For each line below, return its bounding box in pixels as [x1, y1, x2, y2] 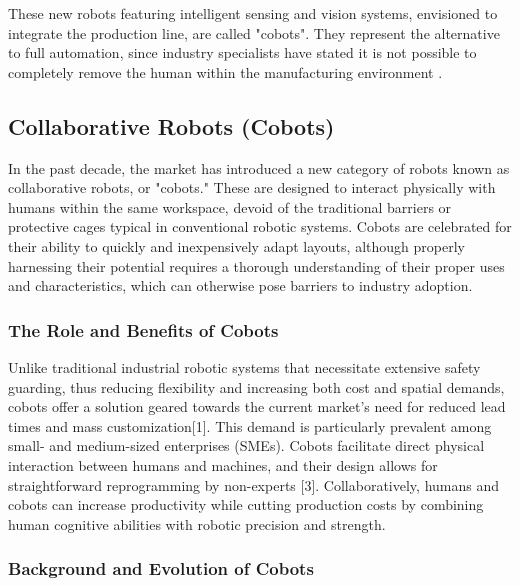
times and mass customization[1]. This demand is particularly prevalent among [8, 415, 492, 436]
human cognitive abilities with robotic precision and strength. [8, 513, 386, 534]
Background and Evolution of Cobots [8, 556, 314, 581]
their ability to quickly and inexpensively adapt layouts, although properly [8, 235, 465, 256]
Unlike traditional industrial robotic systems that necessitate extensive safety [8, 356, 481, 377]
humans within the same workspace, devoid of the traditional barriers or [8, 196, 452, 217]
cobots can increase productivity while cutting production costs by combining [8, 494, 484, 515]
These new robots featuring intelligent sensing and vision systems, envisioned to [8, 3, 498, 23]
